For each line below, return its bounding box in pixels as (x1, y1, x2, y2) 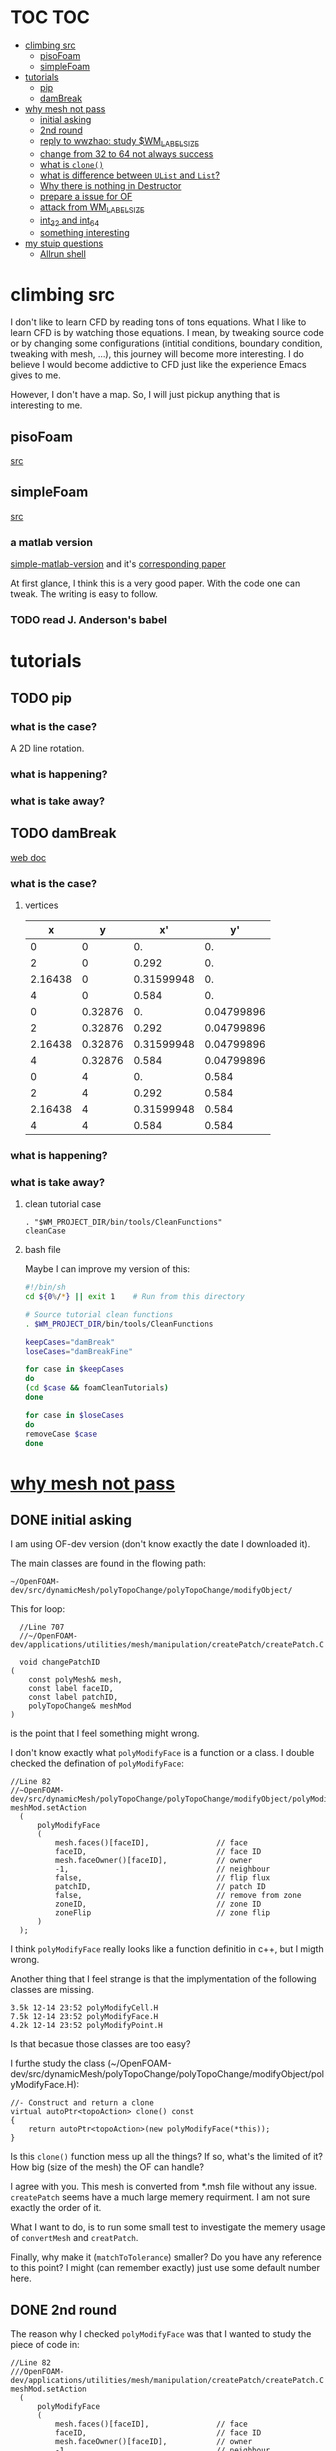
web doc (10, 851, 47, 863)
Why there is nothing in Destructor (39, 179, 182, 191)
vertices (24, 899, 59, 911)
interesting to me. (10, 399, 83, 411)
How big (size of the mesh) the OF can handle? (10, 2161, 205, 2173)
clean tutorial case (24, 1198, 102, 1210)
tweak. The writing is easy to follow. (10, 588, 158, 600)
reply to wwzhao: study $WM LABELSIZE (39, 134, 200, 149)
